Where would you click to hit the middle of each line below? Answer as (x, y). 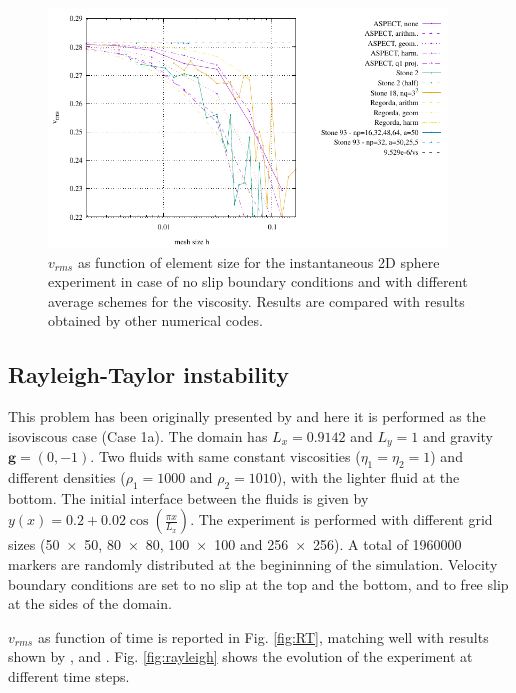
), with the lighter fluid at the (368, 477)
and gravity (457, 435)
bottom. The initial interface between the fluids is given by (188, 497)
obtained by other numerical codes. (155, 320)
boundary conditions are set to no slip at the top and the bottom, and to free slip (258, 583)
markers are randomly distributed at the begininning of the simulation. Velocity (253, 564)
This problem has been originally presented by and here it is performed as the (247, 416)
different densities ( (67, 477)
